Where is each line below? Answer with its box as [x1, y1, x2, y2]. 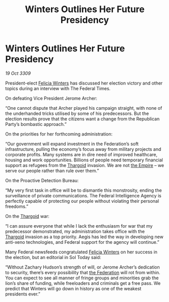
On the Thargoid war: [5, 213, 49, 219]
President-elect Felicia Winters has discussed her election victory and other [5, 80, 163, 86]
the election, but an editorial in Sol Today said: [5, 254, 101, 260]
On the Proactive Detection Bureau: [5, 177, 79, 183]
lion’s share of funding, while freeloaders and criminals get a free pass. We [5, 280, 161, 286]
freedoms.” [5, 203, 29, 209]
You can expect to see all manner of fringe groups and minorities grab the [5, 275, 159, 281]
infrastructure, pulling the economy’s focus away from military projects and [5, 146, 161, 152]
